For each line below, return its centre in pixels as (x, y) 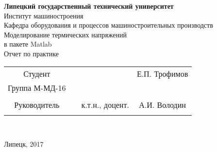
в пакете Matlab (28, 44)
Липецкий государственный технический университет (89, 6)
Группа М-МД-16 (37, 87)
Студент (37, 73)
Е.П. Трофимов (162, 73)
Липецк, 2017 (24, 144)
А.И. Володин (162, 104)
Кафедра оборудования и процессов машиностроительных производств (108, 25)
